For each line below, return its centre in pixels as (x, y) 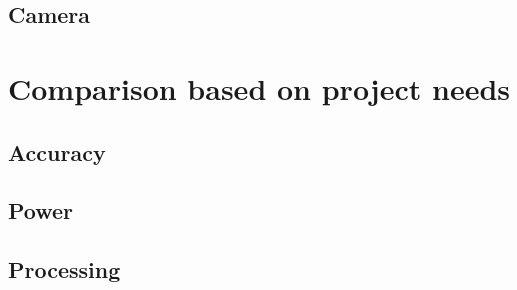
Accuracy (57, 151)
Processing (64, 269)
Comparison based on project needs (259, 87)
